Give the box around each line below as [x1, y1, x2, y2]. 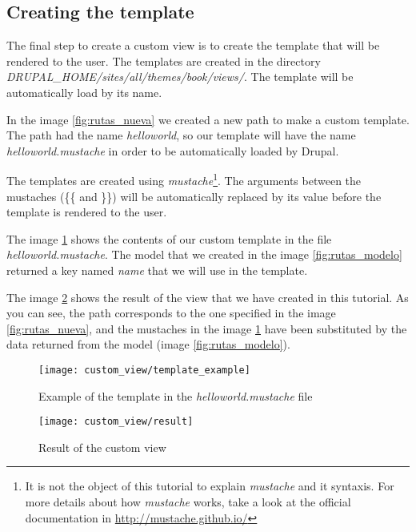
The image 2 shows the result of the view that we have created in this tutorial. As [6, 288, 409, 305]
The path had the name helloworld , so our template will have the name [6, 127, 356, 143]
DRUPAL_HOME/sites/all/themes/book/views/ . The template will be [6, 68, 354, 85]
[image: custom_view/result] [38, 416, 194, 428]
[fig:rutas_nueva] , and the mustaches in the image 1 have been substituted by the [6, 320, 407, 337]
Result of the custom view [38, 438, 166, 455]
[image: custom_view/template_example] [38, 364, 250, 376]
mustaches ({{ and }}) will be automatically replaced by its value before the [6, 187, 382, 204]
